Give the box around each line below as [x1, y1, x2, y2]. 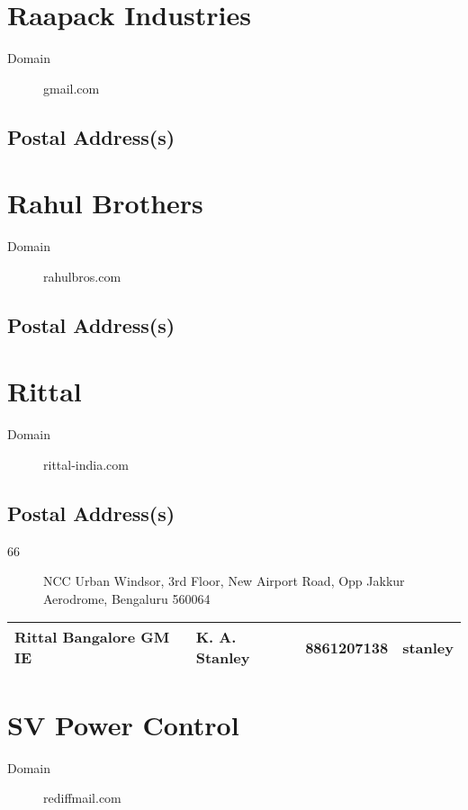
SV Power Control [7, 706, 239, 742]
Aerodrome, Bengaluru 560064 [43, 589, 211, 607]
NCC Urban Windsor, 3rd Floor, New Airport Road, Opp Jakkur [43, 571, 405, 590]
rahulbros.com [43, 266, 121, 285]
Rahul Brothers [7, 184, 203, 221]
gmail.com [43, 78, 100, 97]
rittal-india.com [43, 454, 129, 473]
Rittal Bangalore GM [14, 626, 170, 648]
